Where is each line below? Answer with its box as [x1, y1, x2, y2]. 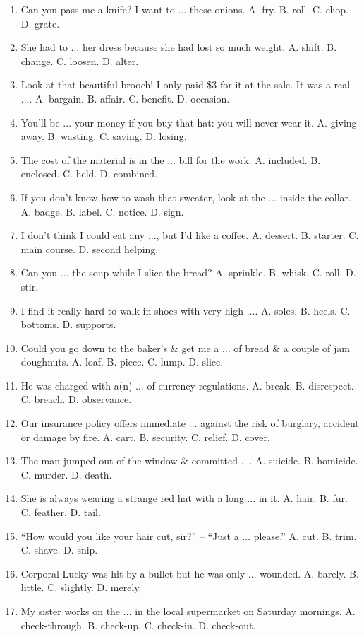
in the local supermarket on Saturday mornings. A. [135, 604, 356, 618]
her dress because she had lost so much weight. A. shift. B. [82, 40, 337, 54]
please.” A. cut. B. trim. [253, 528, 357, 543]
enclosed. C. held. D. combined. [20, 166, 157, 181]
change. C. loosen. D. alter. [20, 53, 139, 68]
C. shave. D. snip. [20, 542, 98, 557]
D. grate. [20, 16, 60, 30]
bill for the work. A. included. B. [178, 152, 321, 167]
